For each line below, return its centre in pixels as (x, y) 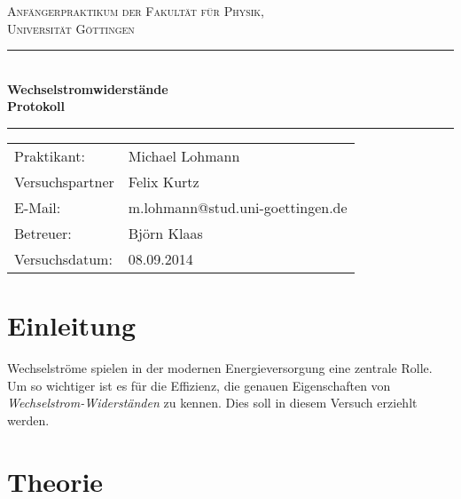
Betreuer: (43, 233)
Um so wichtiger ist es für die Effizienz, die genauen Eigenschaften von (199, 385)
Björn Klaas (165, 233)
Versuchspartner (64, 181)
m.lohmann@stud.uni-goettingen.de (238, 207)
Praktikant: (50, 155)
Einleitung (72, 325)
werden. (28, 420)
